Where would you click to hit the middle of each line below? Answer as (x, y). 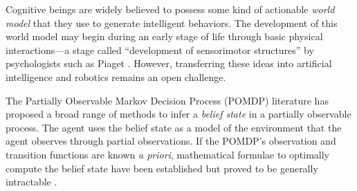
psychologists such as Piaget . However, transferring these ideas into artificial (169, 63)
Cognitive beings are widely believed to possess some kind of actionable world (170, 9)
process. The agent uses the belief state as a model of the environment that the (174, 127)
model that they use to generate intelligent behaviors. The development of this (172, 22)
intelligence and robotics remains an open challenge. (116, 76)
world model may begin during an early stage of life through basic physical (164, 36)
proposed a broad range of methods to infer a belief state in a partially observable (178, 114)
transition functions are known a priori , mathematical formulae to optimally (167, 154)
